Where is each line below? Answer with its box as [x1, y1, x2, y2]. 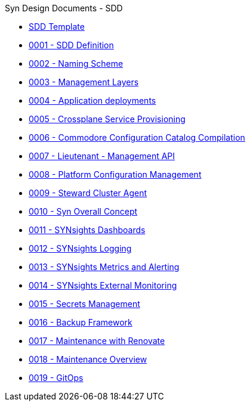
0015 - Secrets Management [29, 299, 140, 309]
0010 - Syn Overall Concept [29, 206, 138, 216]
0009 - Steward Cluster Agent [29, 188, 147, 198]
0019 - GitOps [29, 373, 84, 383]
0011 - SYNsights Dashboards [29, 225, 146, 235]
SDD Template [29, 21, 85, 32]
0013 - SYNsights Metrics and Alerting [29, 262, 180, 272]
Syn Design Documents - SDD [5, 3, 123, 13]
